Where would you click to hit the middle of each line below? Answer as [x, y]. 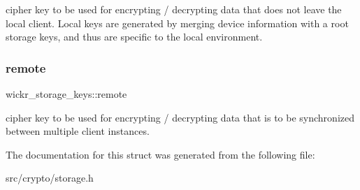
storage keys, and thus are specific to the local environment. [134, 37]
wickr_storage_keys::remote [66, 94]
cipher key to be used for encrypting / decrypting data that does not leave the [174, 9]
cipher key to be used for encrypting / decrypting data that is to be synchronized [180, 117]
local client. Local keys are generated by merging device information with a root [177, 23]
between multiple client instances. [78, 131]
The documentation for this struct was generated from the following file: [160, 154]
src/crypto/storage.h [50, 178]
